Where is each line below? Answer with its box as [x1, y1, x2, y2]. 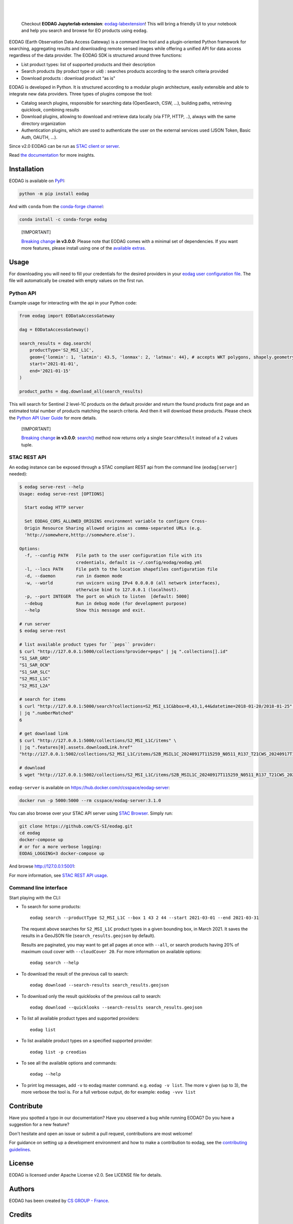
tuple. [21, 442, 33, 447]
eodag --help [30, 1071, 61, 1077]
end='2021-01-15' [29, 368, 71, 374]
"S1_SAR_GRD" [19, 655, 51, 661]
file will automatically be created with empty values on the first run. [9, 278, 144, 283]
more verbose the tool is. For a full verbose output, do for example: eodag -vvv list [21, 1089, 196, 1095]
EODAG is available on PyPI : [9, 178, 65, 184]
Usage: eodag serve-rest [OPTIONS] [19, 491, 105, 496]
